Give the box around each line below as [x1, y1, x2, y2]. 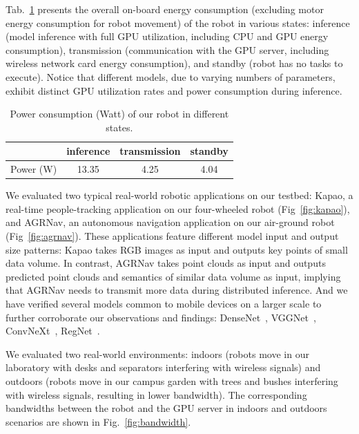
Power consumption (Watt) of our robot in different [10, 106, 229, 121]
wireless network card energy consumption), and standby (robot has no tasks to [6, 56, 343, 70]
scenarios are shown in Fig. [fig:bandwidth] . [6, 414, 191, 428]
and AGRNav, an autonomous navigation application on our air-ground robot [6, 215, 335, 229]
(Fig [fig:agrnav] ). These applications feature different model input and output [6, 229, 339, 243]
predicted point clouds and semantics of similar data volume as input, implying [6, 269, 341, 283]
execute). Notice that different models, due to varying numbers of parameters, [6, 69, 336, 84]
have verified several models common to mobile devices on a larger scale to [6, 296, 322, 311]
